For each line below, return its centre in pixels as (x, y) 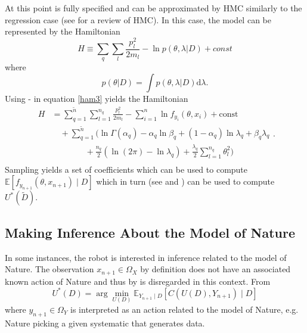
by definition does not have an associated (215, 269)
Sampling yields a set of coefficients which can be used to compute (126, 169)
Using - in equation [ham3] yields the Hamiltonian (97, 99)
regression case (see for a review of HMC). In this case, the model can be (138, 19)
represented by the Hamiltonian (63, 31)
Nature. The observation (49, 269)
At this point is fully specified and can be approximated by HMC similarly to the (153, 8)
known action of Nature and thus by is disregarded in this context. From (138, 281)
